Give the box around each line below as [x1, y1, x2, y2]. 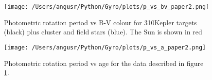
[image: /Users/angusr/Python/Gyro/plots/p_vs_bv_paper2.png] [4, 3, 210, 10]
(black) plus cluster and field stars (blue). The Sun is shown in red [4, 27, 202, 37]
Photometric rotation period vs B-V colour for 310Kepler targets [4, 17, 197, 27]
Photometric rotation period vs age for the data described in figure [4, 58, 204, 68]
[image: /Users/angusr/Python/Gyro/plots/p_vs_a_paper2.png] [4, 44, 206, 51]
